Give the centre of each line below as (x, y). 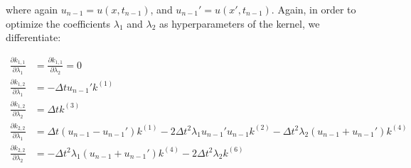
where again (32, 9)
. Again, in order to (314, 9)
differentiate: (33, 37)
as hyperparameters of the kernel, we (240, 23)
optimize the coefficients (58, 23)
